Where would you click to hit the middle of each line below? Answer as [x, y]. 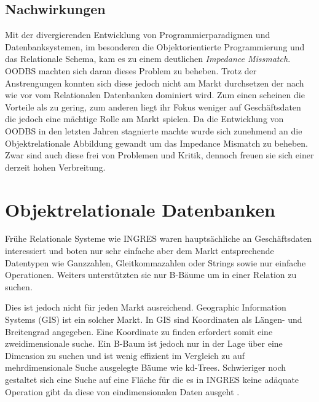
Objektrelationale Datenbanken [140, 209]
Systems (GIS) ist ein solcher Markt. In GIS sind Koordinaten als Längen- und [154, 319]
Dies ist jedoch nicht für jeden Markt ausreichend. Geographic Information [146, 307]
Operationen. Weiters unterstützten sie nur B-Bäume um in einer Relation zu [151, 275]
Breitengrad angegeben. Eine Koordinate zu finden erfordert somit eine [139, 331]
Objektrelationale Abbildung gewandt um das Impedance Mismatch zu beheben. [156, 143]
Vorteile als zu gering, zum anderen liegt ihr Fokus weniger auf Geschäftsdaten [153, 106]
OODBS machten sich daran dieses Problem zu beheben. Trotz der [131, 70]
